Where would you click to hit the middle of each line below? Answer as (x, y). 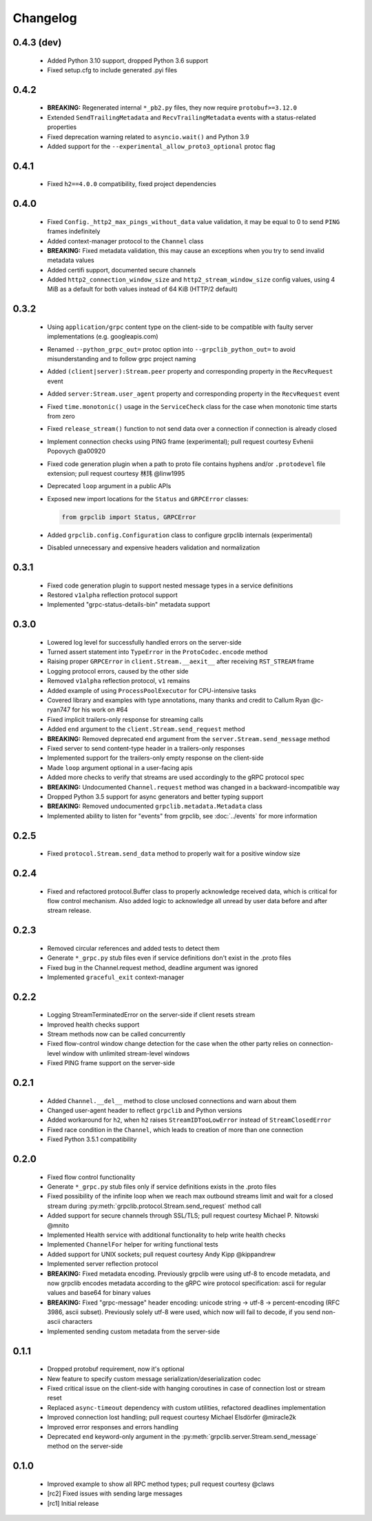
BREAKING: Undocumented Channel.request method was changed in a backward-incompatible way (194, 787)
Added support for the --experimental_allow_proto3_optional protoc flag (161, 146)
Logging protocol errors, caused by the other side (118, 671)
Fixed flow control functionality (91, 1177)
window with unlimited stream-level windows (126, 1053)
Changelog (45, 18)
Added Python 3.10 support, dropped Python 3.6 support (128, 60)
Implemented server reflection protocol (103, 1264)
